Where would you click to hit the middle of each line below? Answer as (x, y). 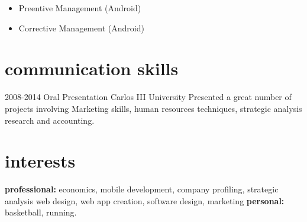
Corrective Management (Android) (81, 28)
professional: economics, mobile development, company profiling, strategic (142, 189)
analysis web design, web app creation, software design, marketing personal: (145, 200)
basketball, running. (41, 212)
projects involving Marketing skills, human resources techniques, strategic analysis (153, 108)
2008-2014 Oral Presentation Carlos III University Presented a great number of (148, 97)
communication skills (92, 68)
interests (40, 161)
